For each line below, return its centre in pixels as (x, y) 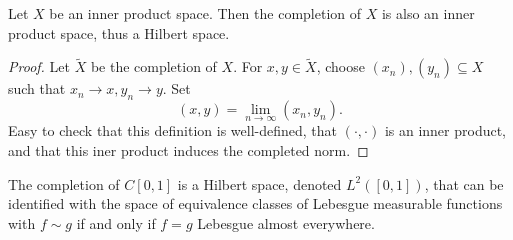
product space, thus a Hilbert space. (119, 32)
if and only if (116, 222)
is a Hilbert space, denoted (259, 183)
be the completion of (153, 66)
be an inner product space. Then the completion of (205, 13)
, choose (340, 66)
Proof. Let (39, 66)
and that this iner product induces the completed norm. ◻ (188, 150)
